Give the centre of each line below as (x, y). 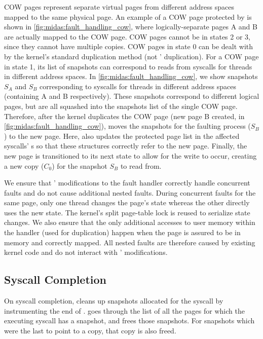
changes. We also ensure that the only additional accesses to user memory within (130, 222)
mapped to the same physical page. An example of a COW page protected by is (128, 16)
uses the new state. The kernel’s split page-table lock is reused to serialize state (127, 212)
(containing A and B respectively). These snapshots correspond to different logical (132, 96)
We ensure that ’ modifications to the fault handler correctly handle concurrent (127, 183)
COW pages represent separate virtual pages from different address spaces (119, 7)
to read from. (141, 165)
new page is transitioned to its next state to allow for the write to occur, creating (130, 155)
